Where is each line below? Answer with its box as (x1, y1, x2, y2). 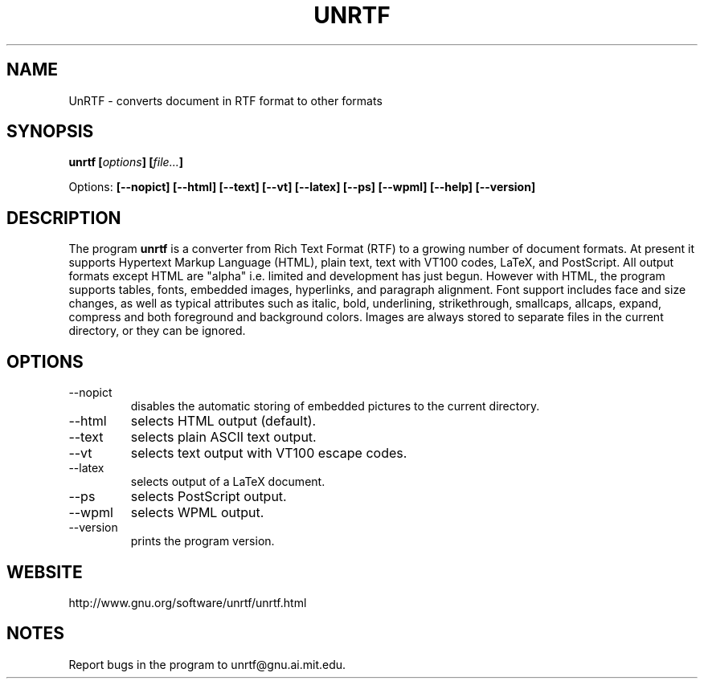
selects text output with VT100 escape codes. (130, 445, 407, 462)
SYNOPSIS (6, 121, 94, 142)
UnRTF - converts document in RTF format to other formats (68, 93, 383, 108)
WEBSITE (6, 561, 83, 582)
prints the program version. (130, 534, 275, 548)
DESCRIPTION (6, 207, 121, 228)
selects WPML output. (130, 504, 264, 521)
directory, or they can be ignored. (68, 324, 246, 338)
